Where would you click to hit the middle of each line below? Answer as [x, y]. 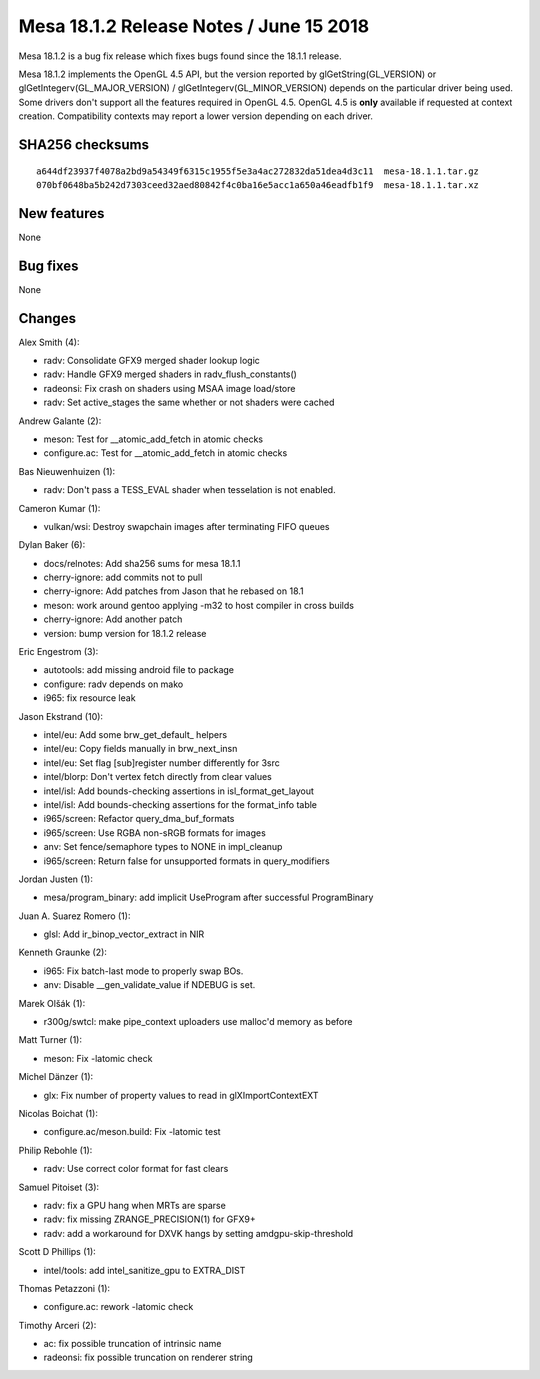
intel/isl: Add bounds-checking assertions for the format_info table [180, 804]
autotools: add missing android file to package [139, 670]
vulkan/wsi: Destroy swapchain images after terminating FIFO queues [186, 526]
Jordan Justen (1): [56, 879]
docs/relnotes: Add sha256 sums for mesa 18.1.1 [142, 563]
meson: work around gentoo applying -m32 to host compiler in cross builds [199, 605]
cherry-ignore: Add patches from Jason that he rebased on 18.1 [173, 591]
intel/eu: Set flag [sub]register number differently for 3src [161, 762]
